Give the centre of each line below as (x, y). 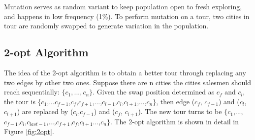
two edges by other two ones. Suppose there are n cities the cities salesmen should (127, 82)
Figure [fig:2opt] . (29, 131)
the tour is (20, 101)
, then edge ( (175, 101)
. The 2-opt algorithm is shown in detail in (175, 121)
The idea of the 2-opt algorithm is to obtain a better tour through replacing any (125, 72)
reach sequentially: (32, 92)
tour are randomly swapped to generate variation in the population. (106, 26)
